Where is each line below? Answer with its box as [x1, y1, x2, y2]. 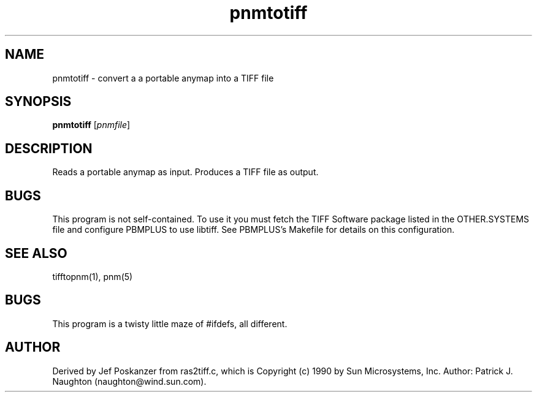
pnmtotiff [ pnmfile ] [52, 119, 131, 130]
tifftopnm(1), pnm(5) [52, 271, 133, 282]
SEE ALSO [5, 245, 67, 261]
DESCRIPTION [5, 140, 93, 156]
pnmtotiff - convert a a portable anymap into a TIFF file [52, 72, 274, 83]
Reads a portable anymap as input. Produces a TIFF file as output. [52, 167, 319, 178]
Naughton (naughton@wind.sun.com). [52, 376, 207, 387]
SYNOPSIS [5, 94, 72, 110]
